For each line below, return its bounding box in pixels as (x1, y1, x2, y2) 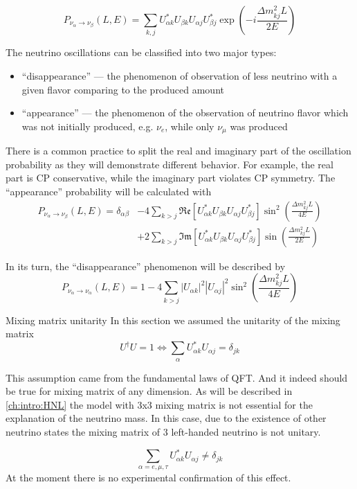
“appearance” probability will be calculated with (6, 184, 212, 198)
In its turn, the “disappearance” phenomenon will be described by (6, 258, 286, 273)
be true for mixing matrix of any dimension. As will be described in (6, 384, 293, 398)
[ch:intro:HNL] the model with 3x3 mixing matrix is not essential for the (6, 397, 313, 411)
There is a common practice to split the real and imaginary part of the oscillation (6, 143, 351, 158)
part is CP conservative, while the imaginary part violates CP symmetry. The (6, 170, 336, 185)
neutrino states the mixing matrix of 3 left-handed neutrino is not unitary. (6, 424, 321, 438)
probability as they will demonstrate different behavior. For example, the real (6, 157, 333, 171)
